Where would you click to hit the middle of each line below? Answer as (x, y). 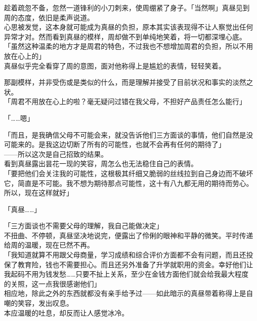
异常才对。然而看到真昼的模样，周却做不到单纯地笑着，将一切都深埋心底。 (125, 36)
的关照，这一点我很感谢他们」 (52, 283)
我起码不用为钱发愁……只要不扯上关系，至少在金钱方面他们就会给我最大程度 (126, 274)
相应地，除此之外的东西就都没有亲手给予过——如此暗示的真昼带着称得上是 (125, 293)
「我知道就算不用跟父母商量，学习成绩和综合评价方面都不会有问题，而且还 (125, 255)
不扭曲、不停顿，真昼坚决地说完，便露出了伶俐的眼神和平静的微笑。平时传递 (128, 235)
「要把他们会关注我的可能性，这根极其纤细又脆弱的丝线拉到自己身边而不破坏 (128, 173)
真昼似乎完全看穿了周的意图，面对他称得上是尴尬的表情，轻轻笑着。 (115, 65)
